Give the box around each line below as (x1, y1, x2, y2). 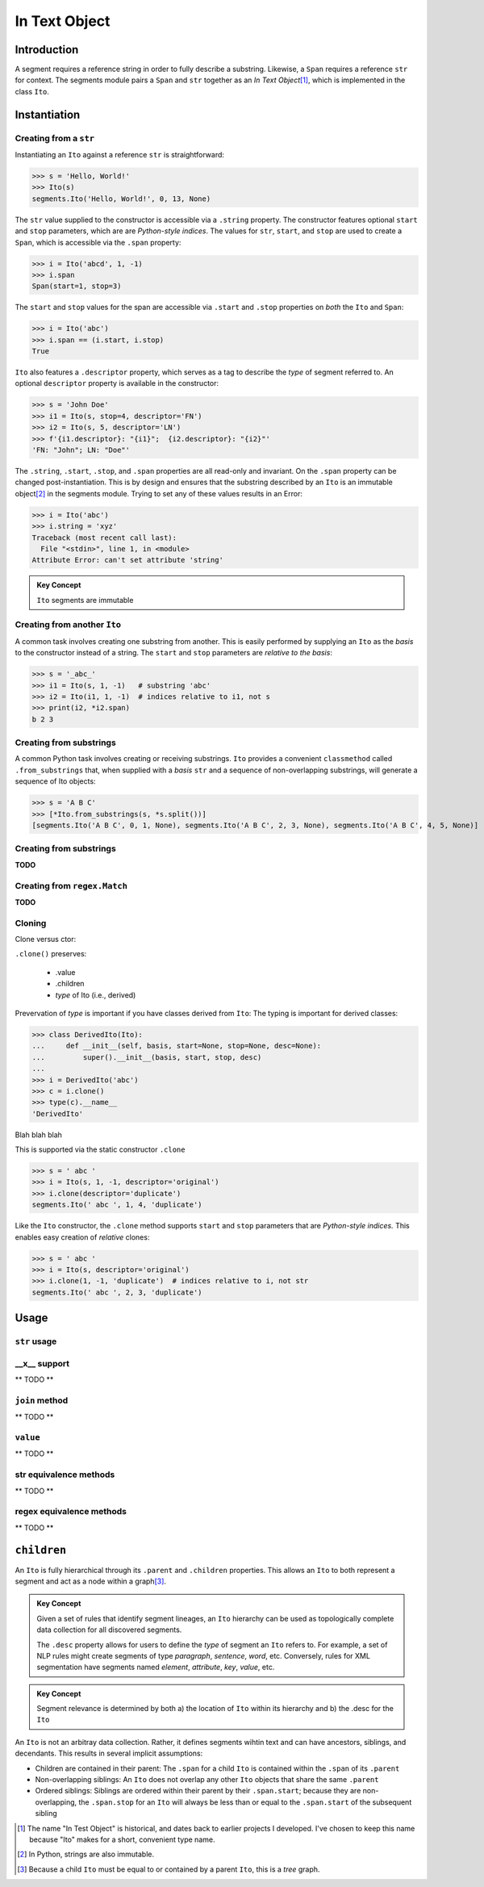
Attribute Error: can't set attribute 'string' (31, 555, 223, 565)
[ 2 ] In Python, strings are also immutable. (17, 1849, 155, 1860)
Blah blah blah (15, 1130, 62, 1140)
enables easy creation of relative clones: (15, 1232, 150, 1242)
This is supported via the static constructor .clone (15, 1144, 186, 1154)
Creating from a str (15, 132, 95, 144)
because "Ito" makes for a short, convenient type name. (29, 1835, 215, 1844)
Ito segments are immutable (36, 595, 134, 605)
